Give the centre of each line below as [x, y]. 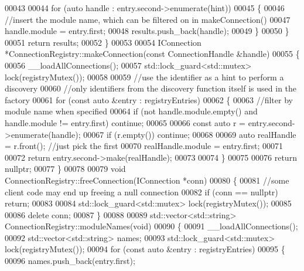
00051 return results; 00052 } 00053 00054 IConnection [103, 42]
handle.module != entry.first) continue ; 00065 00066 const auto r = [125, 122]
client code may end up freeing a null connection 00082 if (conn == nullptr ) [141, 192]
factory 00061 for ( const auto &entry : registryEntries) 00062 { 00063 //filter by [149, 99]
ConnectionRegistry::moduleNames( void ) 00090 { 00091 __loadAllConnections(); [151, 226]
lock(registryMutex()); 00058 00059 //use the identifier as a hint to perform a [144, 77]
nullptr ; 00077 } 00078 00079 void [65, 169]
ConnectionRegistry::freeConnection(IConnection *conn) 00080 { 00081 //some [147, 180]
